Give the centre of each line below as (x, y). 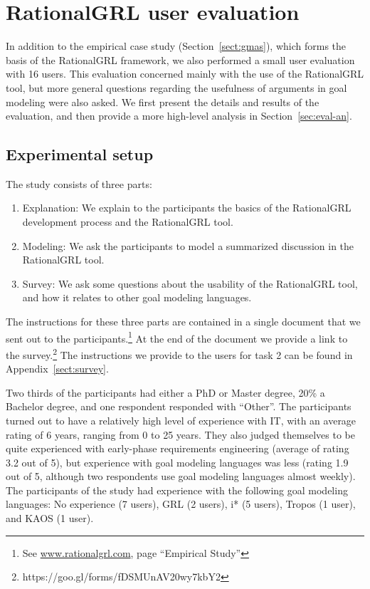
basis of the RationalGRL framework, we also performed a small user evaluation (180, 59)
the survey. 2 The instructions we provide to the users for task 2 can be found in (179, 353)
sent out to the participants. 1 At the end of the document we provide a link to (177, 337)
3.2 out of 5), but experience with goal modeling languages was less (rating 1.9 (177, 462)
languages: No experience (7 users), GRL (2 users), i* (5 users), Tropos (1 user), (181, 504)
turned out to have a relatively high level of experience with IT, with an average (181, 420)
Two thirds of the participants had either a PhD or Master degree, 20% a (165, 392)
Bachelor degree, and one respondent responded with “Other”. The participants (179, 406)
